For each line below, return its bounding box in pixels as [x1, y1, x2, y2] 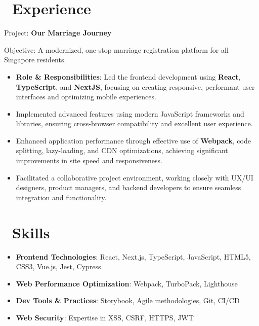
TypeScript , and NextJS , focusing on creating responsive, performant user [16, 81, 255, 92]
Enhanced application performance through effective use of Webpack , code [16, 135, 251, 146]
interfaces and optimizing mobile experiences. [16, 91, 156, 102]
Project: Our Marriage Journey [4, 27, 112, 38]
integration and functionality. [16, 192, 107, 202]
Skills [12, 222, 50, 242]
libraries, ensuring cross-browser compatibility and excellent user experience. [16, 118, 253, 129]
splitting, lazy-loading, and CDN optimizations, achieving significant [16, 145, 228, 156]
